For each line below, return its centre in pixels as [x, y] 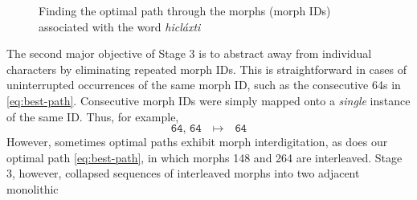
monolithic [33, 188]
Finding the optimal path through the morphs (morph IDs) [185, 10]
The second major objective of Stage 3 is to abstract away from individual [189, 53]
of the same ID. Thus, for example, [93, 116]
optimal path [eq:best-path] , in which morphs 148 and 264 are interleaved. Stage [204, 157]
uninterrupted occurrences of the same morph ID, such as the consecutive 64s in [204, 85]
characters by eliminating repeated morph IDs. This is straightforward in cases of [206, 69]
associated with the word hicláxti [120, 26]
